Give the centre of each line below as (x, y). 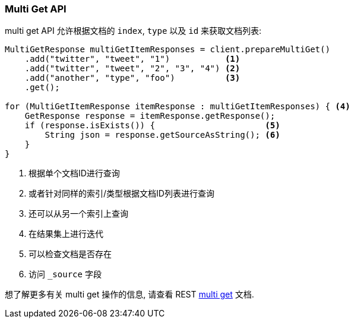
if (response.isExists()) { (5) (152, 126)
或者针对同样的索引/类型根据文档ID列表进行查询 (121, 194)
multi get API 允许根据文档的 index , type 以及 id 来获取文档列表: (133, 31)
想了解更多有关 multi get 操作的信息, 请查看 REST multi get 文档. (129, 294)
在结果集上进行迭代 (66, 234)
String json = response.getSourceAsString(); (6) (162, 135)
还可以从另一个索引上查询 (78, 214)
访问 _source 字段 (65, 274)
